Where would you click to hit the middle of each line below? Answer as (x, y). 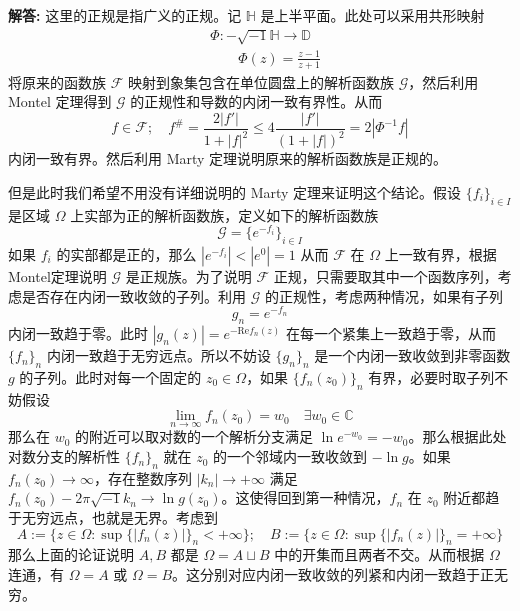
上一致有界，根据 (440, 254)
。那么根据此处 (457, 436)
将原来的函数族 (57, 81)
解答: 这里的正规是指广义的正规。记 (125, 15)
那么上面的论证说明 (71, 554)
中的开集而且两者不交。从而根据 (379, 554)
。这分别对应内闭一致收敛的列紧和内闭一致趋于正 (333, 574)
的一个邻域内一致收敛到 (290, 456)
